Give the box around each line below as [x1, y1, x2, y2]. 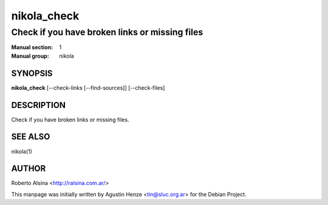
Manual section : [11, 44, 53, 51]
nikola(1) [11, 147, 33, 155]
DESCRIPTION [11, 100, 66, 110]
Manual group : [11, 52, 49, 59]
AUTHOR [11, 164, 46, 174]
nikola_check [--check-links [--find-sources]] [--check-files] [11, 84, 165, 91]
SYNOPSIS [11, 68, 53, 78]
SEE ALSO [11, 132, 50, 142]
